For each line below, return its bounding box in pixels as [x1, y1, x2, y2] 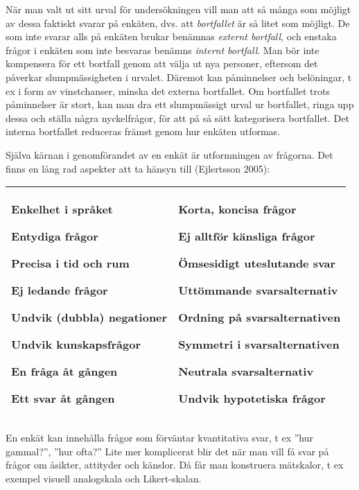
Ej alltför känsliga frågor [178, 228, 315, 245]
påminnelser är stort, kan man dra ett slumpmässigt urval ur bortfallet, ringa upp [6, 97, 354, 112]
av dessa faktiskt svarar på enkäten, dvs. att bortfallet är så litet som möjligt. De [6, 15, 350, 30]
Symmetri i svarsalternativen [178, 336, 340, 353]
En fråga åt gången [11, 363, 118, 380]
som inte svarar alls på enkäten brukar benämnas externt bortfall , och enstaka [6, 29, 337, 44]
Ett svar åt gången [11, 390, 115, 407]
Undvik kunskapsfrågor [11, 336, 141, 353]
